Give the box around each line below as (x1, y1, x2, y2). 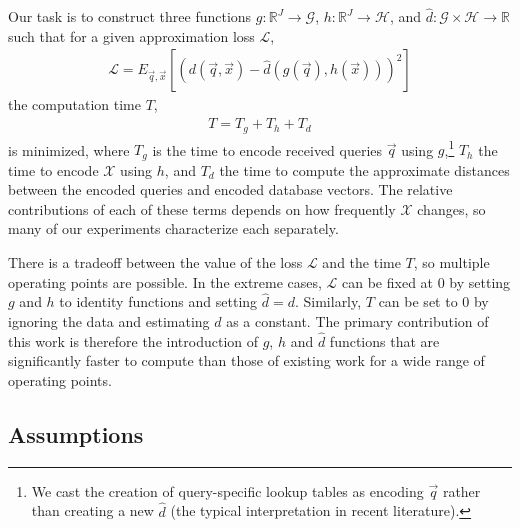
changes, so (417, 198, 486, 219)
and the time (322, 252, 401, 272)
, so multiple (413, 252, 490, 272)
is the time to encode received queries (152, 139, 383, 160)
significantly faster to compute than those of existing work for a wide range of (8, 350, 485, 371)
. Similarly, (294, 291, 362, 312)
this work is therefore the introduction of (8, 330, 258, 351)
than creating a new (31, 500, 154, 521)
